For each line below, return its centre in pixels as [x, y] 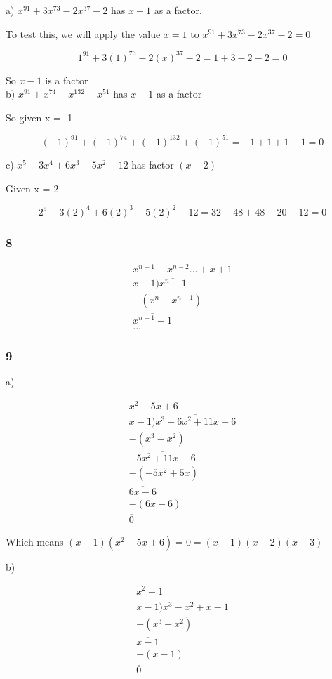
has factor [153, 164]
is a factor [67, 80]
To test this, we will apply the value [83, 33]
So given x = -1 [39, 117]
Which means [35, 541]
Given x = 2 [32, 188]
